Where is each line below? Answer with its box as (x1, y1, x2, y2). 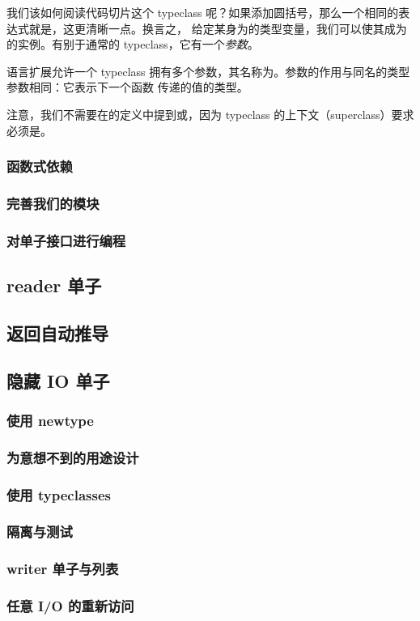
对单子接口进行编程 (6, 230, 126, 250)
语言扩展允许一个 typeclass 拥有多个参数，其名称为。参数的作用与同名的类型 (6, 62, 410, 79)
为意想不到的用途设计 (6, 447, 139, 467)
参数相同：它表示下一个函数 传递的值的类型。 (6, 79, 248, 96)
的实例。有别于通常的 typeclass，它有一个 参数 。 (6, 36, 259, 53)
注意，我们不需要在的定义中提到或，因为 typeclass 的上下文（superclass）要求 (6, 105, 414, 122)
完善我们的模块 (6, 193, 100, 213)
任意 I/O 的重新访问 (6, 596, 134, 616)
